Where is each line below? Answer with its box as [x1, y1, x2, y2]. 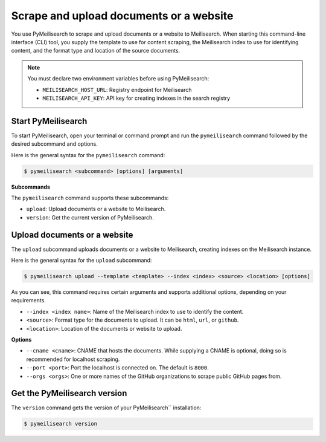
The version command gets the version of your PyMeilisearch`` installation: [11, 404, 202, 411]
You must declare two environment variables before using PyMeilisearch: [27, 75, 209, 82]
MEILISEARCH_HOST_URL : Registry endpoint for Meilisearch [42, 86, 193, 93]
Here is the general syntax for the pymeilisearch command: [11, 151, 165, 158]
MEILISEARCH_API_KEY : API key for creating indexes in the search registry [42, 94, 231, 102]
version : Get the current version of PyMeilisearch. [26, 213, 154, 221]
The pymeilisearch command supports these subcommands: [11, 194, 169, 201]
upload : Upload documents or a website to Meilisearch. [26, 206, 166, 213]
